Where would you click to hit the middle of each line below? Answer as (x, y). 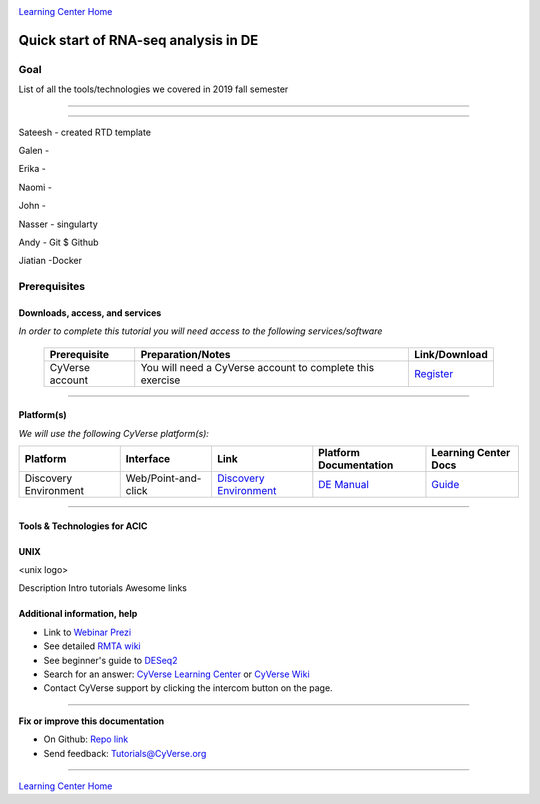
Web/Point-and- (163, 478)
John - (32, 206)
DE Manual (344, 485)
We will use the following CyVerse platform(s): (114, 433)
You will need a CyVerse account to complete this (257, 367)
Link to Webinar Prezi (87, 632)
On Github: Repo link (86, 739)
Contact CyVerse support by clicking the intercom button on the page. (188, 688)
